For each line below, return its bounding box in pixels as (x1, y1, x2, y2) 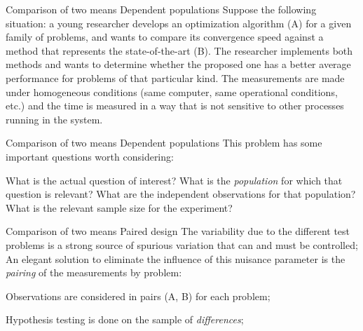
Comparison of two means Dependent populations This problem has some (6, 135, 322, 150)
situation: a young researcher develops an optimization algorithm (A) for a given (6, 15, 352, 30)
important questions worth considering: (6, 149, 174, 163)
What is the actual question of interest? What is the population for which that (6, 173, 343, 187)
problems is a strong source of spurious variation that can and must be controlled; (6, 237, 358, 252)
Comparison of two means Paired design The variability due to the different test (6, 224, 350, 238)
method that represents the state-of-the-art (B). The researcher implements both (6, 43, 353, 58)
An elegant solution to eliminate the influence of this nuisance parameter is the (6, 251, 345, 266)
